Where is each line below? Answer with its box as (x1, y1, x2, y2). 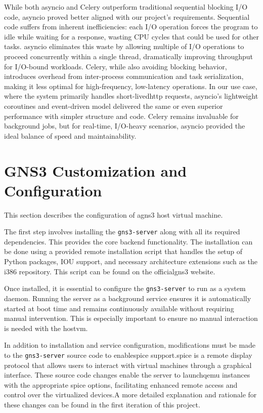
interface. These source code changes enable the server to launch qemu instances (4, 369, 250, 380)
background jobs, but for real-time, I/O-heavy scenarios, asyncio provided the (4, 120, 245, 131)
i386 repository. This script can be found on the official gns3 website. (4, 266, 215, 276)
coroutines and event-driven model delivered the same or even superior (4, 100, 223, 111)
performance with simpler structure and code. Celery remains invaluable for (4, 110, 239, 121)
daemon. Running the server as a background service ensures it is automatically (4, 293, 251, 303)
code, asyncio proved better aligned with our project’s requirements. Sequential (4, 11, 250, 22)
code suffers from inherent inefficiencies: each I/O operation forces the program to (4, 21, 258, 32)
